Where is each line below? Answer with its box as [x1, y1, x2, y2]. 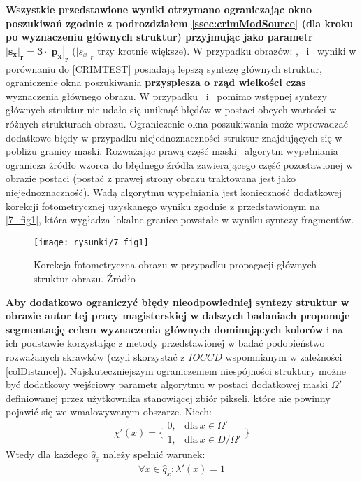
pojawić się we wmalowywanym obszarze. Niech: [6, 404, 212, 419]
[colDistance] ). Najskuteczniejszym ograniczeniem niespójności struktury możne [6, 363, 346, 378]
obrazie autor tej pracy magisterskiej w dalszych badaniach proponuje [6, 308, 350, 323]
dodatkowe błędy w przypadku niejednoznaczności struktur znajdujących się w [6, 130, 342, 144]
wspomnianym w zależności [225, 349, 342, 364]
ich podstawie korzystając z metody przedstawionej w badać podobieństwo [6, 336, 325, 350]
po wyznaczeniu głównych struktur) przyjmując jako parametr [6, 29, 313, 44]
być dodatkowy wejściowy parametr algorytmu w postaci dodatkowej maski [6, 377, 328, 392]
